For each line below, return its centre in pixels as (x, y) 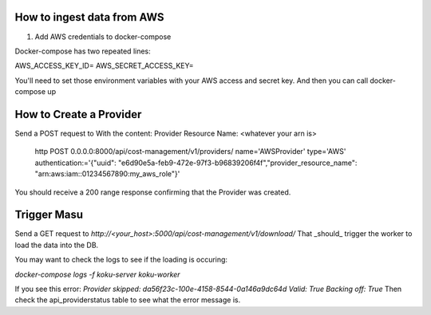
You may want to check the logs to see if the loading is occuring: (121, 260)
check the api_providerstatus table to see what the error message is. (128, 300)
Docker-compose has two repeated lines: (83, 51)
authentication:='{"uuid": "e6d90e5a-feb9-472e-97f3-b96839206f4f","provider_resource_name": (196, 163)
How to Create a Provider (78, 114)
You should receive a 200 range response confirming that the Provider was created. (153, 192)
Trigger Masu (49, 215)
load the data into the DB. (57, 245)
